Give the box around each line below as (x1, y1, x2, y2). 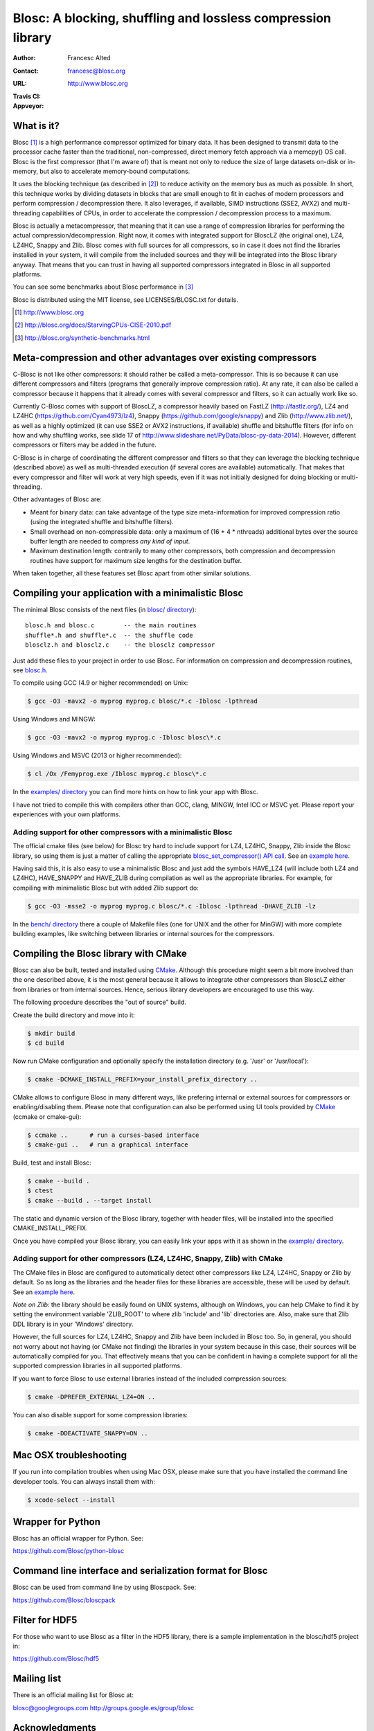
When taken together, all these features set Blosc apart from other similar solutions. (12, 569, 251, 577)
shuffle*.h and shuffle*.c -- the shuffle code (25, 631, 193, 639)
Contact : (12, 66, 39, 75)
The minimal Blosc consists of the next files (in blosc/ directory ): (12, 606, 197, 614)
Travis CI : (12, 92, 42, 100)
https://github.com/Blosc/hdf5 (12, 1655, 100, 1663)
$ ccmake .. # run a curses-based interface (27, 1131, 199, 1139)
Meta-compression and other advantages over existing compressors (12, 352, 317, 364)
